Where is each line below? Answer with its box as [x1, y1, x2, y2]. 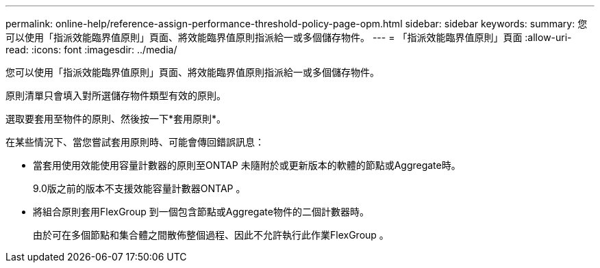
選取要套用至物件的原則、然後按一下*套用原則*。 [5, 113, 227, 124]
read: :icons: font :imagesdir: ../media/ [5, 44, 177, 55]
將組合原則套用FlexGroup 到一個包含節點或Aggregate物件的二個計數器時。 [33, 206, 369, 217]
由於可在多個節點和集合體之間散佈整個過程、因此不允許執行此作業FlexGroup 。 [33, 229, 389, 241]
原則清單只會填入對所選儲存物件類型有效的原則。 [5, 90, 226, 101]
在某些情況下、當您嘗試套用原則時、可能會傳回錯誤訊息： [5, 136, 264, 148]
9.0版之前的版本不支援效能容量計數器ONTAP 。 [33, 183, 246, 194]
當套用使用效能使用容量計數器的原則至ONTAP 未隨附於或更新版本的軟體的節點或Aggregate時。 [33, 159, 461, 171]
